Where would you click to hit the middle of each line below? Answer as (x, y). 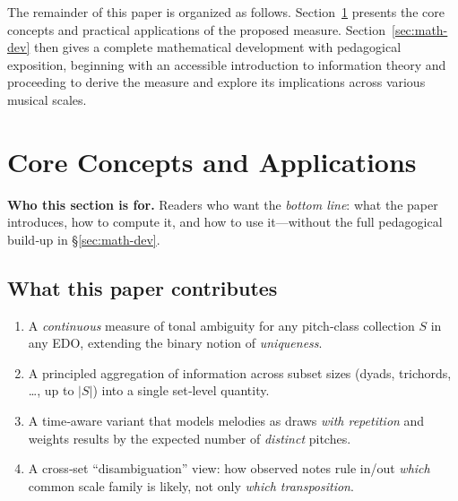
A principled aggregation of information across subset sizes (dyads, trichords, (240, 372)
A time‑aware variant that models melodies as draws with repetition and (226, 421)
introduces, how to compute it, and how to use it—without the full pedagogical (225, 222)
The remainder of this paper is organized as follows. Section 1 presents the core (226, 12)
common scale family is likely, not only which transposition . (191, 485)
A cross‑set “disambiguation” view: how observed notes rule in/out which (229, 468)
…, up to (51, 390)
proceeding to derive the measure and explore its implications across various (216, 82)
